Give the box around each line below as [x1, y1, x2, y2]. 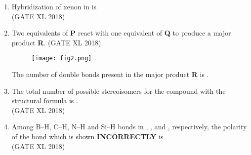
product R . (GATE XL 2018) [11, 37, 101, 47]
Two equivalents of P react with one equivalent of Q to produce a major [11, 28, 231, 38]
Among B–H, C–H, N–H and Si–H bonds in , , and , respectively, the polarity [11, 121, 247, 132]
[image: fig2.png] [31, 55, 92, 62]
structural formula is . [11, 95, 78, 106]
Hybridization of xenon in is [11, 1, 97, 11]
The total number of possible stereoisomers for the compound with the [11, 85, 226, 96]
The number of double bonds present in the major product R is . [11, 69, 209, 79]
